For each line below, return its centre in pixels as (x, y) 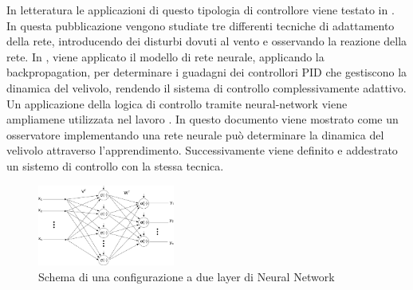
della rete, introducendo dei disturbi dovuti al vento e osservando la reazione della (207, 41)
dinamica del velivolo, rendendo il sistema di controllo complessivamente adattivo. (206, 87)
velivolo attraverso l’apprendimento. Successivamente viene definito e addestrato (202, 150)
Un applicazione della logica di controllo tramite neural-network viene (177, 103)
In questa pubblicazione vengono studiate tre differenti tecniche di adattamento (201, 25)
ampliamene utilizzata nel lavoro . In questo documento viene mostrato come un (203, 119)
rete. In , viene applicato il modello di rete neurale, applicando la (165, 56)
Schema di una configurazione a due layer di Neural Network (187, 277)
